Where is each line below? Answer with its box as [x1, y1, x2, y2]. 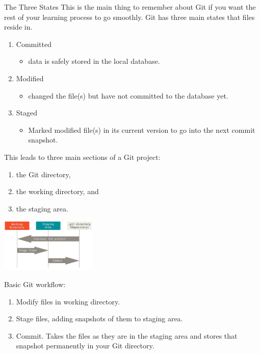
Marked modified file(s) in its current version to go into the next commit [28, 124, 255, 135]
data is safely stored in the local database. [28, 56, 160, 66]
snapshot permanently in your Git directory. [16, 340, 154, 351]
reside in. [4, 21, 33, 32]
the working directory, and [16, 186, 99, 197]
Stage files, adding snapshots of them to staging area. [16, 313, 183, 324]
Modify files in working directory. [16, 296, 120, 306]
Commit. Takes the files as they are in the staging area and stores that [16, 330, 238, 341]
